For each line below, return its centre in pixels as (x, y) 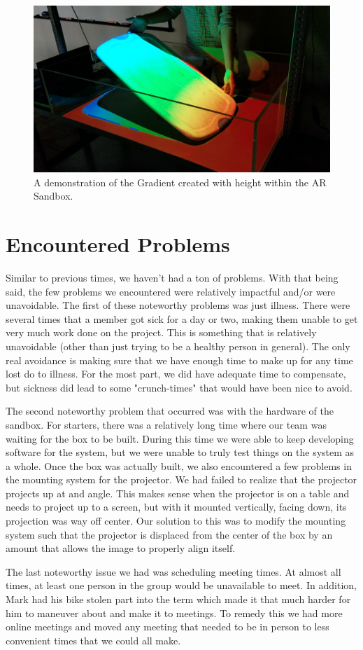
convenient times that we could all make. (93, 640)
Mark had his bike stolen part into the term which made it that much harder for (178, 599)
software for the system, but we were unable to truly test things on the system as (180, 452)
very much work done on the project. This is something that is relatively (161, 332)
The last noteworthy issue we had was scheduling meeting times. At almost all (173, 571)
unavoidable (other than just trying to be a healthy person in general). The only (178, 346)
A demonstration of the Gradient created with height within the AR (180, 182)
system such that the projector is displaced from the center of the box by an (169, 534)
